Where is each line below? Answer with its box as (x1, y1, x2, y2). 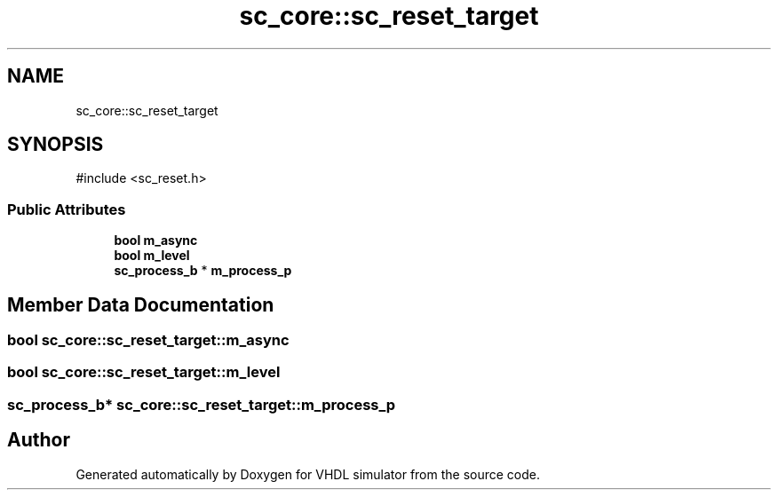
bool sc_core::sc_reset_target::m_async (7, 331, 290, 350)
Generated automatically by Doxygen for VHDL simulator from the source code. (75, 466, 541, 482)
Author (7, 429, 70, 452)
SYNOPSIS (7, 133, 104, 156)
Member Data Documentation (7, 293, 274, 316)
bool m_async (114, 233, 198, 248)
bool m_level (114, 248, 190, 264)
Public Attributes (7, 200, 126, 218)
